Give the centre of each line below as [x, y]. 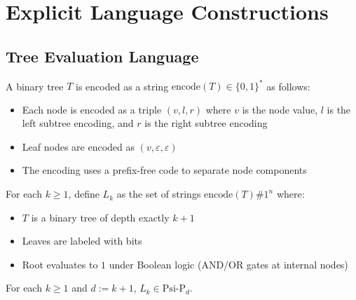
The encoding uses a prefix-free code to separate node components [164, 170]
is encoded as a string [122, 86]
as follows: [288, 86]
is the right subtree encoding [206, 123]
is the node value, [280, 109]
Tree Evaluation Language [102, 56]
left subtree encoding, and [78, 123]
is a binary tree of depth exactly [100, 217]
